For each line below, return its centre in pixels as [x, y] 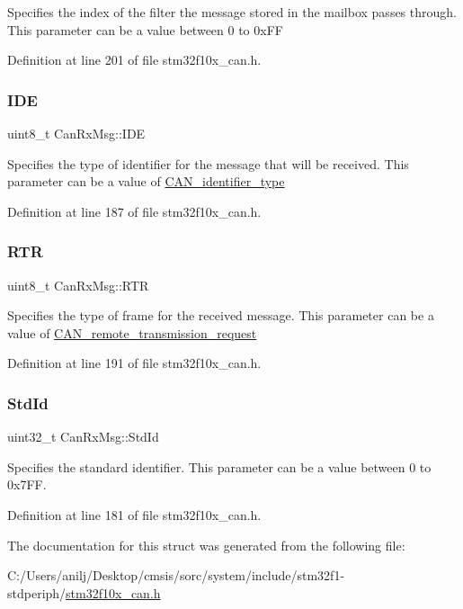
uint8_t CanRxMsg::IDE [76, 133]
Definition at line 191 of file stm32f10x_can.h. [134, 363]
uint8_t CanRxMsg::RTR [78, 285]
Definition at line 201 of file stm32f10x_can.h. [134, 60]
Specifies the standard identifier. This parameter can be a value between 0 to [219, 466]
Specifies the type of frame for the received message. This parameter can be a [221, 315]
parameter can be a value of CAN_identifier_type [146, 181]
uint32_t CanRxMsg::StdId [83, 437]
